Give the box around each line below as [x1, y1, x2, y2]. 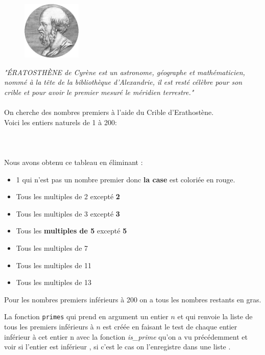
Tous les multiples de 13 [16, 277, 92, 288]
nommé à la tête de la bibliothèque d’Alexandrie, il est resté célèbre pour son [4, 77, 243, 87]
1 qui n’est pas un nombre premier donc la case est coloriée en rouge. [16, 174, 235, 184]
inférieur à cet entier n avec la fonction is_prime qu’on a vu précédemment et [4, 331, 248, 342]
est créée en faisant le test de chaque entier [103, 321, 237, 332]
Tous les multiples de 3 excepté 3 [16, 208, 120, 219]
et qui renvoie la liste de [177, 311, 253, 322]
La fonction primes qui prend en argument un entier [4, 311, 168, 322]
